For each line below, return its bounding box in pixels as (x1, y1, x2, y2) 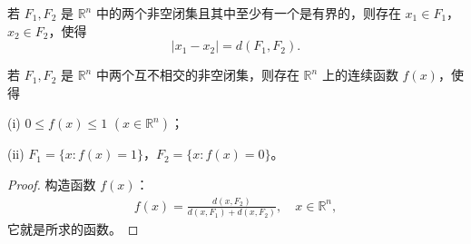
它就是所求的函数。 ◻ (7, 220, 139, 239)
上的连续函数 (321, 65, 398, 84)
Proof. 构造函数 (7, 174, 96, 193)
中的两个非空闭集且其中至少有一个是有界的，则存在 (95, 4, 401, 22)
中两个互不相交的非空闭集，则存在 (95, 65, 299, 84)
